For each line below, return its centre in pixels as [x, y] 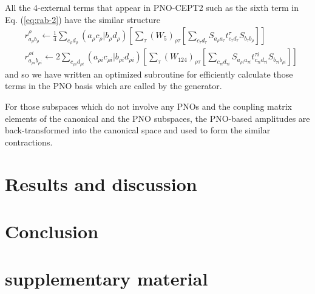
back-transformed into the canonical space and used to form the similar [138, 130]
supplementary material [107, 279]
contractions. [29, 142]
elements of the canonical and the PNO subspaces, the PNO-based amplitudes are [157, 118]
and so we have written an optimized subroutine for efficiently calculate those [149, 74]
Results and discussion [101, 183]
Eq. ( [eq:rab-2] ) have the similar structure [83, 19]
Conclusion [52, 231]
